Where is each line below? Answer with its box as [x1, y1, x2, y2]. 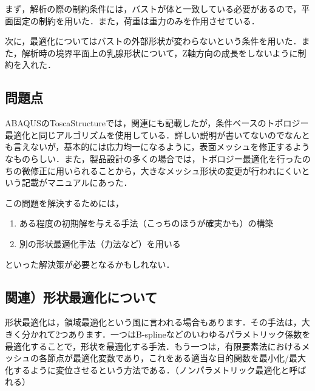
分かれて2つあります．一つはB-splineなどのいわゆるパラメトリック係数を [21, 327, 311, 340]
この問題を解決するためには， [5, 196, 124, 209]
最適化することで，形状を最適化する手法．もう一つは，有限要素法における [5, 339, 302, 352]
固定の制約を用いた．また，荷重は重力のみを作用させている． [13, 14, 260, 27]
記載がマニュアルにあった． [21, 176, 132, 189]
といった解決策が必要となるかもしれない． [5, 257, 175, 270]
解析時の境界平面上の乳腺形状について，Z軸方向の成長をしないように [21, 46, 298, 59]
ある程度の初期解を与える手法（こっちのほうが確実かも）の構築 [19, 217, 274, 229]
